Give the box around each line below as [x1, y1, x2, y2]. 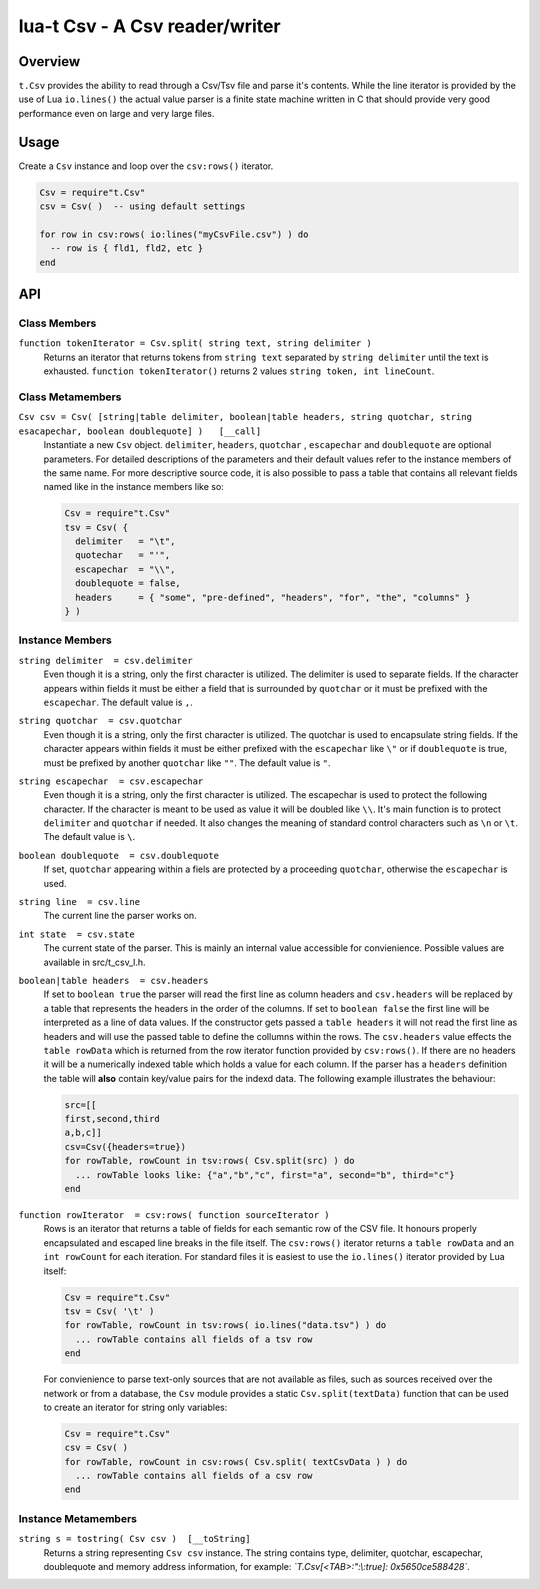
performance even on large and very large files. [18, 107, 215, 119]
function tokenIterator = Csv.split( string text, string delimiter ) [18, 338, 372, 349]
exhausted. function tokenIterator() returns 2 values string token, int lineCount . [43, 365, 435, 377]
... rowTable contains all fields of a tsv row [75, 1333, 313, 1345]
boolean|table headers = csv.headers [18, 975, 209, 986]
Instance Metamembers [18, 1511, 137, 1525]
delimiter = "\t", [75, 536, 176, 547]
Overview [18, 53, 81, 70]
